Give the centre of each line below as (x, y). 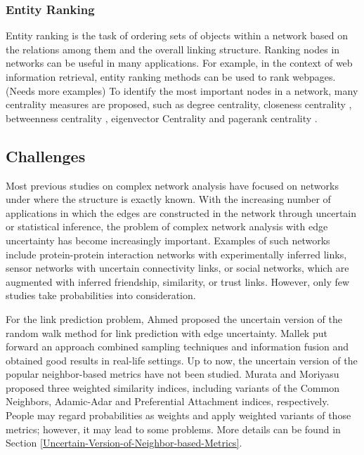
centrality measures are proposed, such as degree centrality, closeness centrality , (179, 104)
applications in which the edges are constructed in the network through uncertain (181, 212)
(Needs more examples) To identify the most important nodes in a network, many (182, 90)
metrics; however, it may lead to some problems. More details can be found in (173, 429)
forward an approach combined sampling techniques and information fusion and (177, 347)
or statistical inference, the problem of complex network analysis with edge (167, 226)
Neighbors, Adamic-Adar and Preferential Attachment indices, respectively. (168, 401)
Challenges (46, 156)
